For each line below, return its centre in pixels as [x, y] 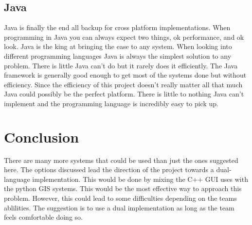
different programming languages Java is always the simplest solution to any [118, 56]
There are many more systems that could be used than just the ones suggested [121, 160]
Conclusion [42, 137]
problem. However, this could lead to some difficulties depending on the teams [120, 198]
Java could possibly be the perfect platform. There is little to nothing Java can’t [124, 94]
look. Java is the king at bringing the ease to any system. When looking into [118, 46]
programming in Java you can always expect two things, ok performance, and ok [124, 37]
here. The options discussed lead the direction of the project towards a [109, 169]
